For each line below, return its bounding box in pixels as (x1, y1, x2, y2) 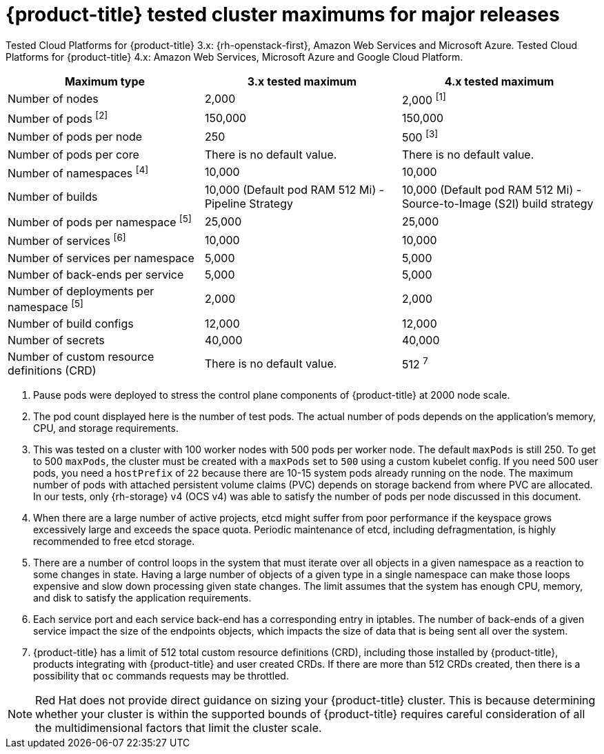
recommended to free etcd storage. (33, 535, 195, 548)
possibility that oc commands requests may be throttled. (33, 670, 289, 682)
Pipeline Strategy (204, 197, 293, 211)
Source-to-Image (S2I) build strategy (401, 197, 594, 211)
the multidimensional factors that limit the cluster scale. (35, 721, 322, 735)
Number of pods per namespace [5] (8, 213, 192, 230)
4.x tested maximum (444, 74, 554, 88)
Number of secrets (8, 333, 105, 348)
